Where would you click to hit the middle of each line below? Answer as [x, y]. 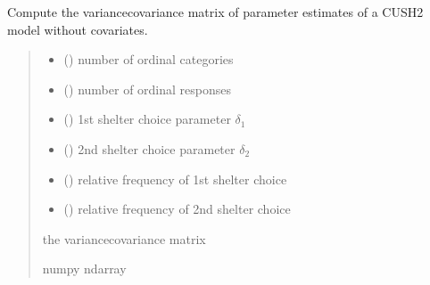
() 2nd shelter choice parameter [149, 148]
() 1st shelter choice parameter [147, 119]
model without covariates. [78, 29]
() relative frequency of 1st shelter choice [175, 179]
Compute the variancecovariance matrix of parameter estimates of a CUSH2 [215, 12]
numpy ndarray [84, 269]
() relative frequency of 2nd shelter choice [177, 209]
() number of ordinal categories [149, 59]
